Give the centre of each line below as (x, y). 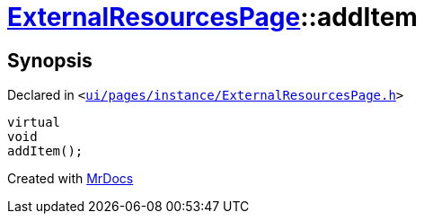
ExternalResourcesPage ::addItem (212, 17)
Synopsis (50, 60)
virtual (34, 123)
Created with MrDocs (71, 179)
